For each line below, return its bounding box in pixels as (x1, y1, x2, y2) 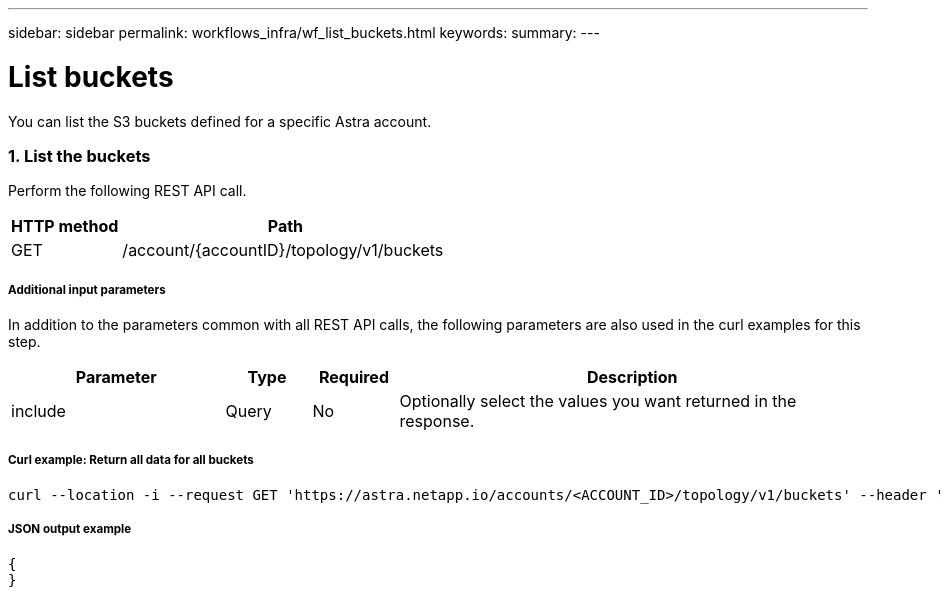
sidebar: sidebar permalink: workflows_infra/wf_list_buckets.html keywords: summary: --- (8, 24, 600, 41)
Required (319, 367, 389, 388)
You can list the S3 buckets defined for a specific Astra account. (8, 112, 432, 130)
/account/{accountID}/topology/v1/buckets (122, 240, 444, 261)
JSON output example (8, 522, 132, 537)
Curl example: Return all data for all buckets (8, 453, 254, 468)
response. (399, 411, 475, 432)
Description (587, 367, 678, 388)
